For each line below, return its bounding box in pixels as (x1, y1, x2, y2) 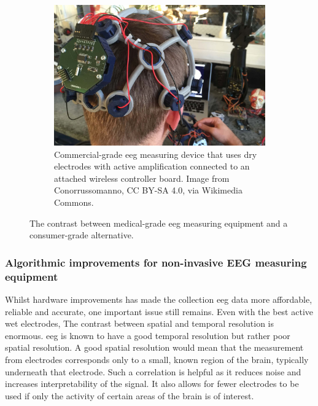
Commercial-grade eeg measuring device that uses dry (54, 147, 257, 160)
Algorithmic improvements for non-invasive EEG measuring (5, 254, 307, 270)
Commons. (54, 196, 94, 209)
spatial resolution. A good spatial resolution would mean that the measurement (5, 341, 304, 354)
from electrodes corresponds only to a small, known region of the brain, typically (5, 353, 309, 365)
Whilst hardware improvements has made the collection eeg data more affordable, (5, 293, 312, 305)
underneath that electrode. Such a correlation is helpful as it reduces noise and (5, 365, 301, 378)
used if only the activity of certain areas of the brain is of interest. (5, 389, 254, 402)
